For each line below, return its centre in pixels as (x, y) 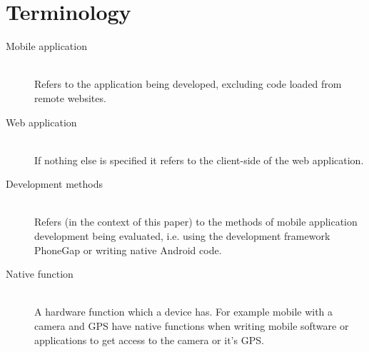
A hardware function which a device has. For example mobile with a (184, 312)
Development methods (54, 184)
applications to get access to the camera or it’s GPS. (149, 340)
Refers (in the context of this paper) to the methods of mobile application (196, 222)
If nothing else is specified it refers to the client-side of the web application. (199, 160)
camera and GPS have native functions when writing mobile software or (192, 326)
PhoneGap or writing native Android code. (128, 250)
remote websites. (70, 97)
